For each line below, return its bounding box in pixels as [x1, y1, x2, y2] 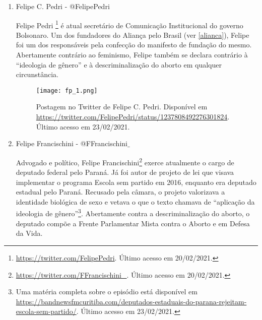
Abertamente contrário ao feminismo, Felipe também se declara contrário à [16, 49, 248, 60]
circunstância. [16, 69, 58, 80]
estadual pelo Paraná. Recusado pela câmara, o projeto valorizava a [16, 186, 225, 197]
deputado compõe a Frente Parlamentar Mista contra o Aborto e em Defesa [16, 218, 250, 228]
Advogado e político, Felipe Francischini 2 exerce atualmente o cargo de [16, 155, 234, 167]
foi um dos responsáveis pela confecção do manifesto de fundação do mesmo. [16, 39, 252, 50]
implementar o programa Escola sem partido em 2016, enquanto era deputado [16, 176, 256, 187]
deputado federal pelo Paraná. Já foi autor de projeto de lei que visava [16, 167, 234, 177]
